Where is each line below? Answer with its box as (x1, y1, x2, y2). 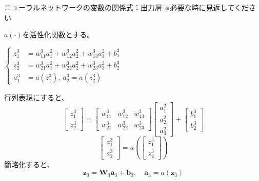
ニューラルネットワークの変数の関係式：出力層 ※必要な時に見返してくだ (4, 2, 249, 12)
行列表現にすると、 (4, 92, 69, 102)
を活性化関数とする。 (22, 29, 94, 40)
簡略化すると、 (4, 159, 54, 169)
